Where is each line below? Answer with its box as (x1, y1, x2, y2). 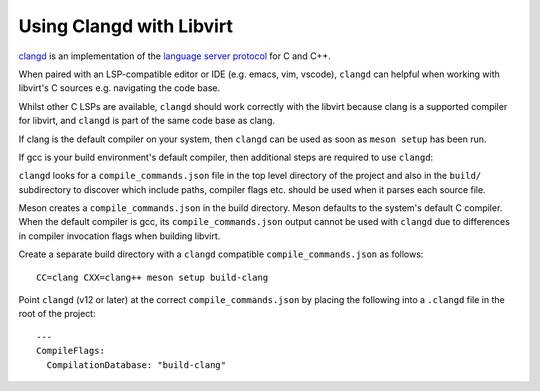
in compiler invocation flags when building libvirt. (18, 230, 221, 242)
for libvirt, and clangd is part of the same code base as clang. (18, 115, 275, 127)
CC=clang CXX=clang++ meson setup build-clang (36, 271, 269, 283)
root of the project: (18, 308, 96, 320)
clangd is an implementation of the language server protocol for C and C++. (18, 50, 331, 62)
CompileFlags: (36, 345, 105, 357)
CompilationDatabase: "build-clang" (46, 359, 227, 370)
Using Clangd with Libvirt (18, 15, 234, 37)
